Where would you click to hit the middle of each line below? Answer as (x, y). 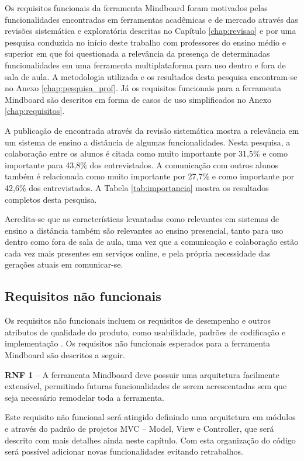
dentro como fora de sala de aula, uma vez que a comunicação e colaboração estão (152, 242)
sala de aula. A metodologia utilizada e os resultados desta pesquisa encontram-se (151, 76)
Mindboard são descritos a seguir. (65, 355)
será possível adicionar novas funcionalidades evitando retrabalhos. (124, 451)
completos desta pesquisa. (51, 199)
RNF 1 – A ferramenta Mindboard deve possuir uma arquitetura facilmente (142, 374)
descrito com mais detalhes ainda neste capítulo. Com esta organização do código (150, 440)
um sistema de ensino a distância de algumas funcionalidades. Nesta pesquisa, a (148, 142)
